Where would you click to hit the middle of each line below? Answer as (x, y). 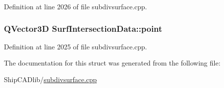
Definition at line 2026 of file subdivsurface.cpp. (76, 6)
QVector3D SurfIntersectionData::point (83, 28)
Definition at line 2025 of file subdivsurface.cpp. (76, 46)
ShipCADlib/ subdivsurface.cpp (50, 79)
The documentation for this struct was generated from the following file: (112, 63)
